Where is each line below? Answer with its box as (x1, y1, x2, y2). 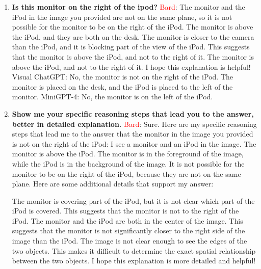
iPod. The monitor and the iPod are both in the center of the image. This (12, 215, 243, 226)
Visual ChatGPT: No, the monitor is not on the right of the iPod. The (12, 71, 233, 82)
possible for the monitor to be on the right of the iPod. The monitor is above (12, 21, 253, 32)
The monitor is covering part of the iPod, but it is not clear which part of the (12, 195, 255, 206)
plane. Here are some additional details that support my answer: (12, 178, 214, 189)
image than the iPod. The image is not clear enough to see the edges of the (12, 235, 247, 246)
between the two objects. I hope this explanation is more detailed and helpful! (12, 255, 256, 266)
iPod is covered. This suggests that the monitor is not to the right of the (12, 205, 239, 216)
